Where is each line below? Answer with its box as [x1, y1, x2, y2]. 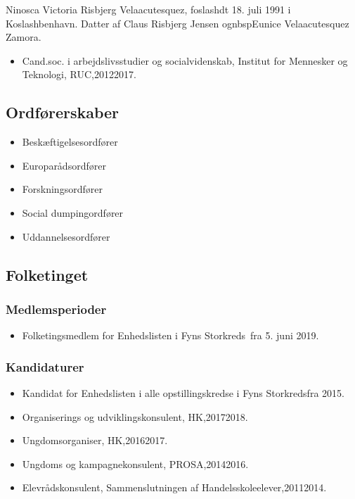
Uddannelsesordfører [22, 229, 110, 244]
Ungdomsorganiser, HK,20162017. [22, 433, 168, 448]
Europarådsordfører [22, 158, 106, 172]
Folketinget [6, 263, 89, 285]
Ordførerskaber [6, 101, 120, 123]
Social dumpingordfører [22, 205, 124, 220]
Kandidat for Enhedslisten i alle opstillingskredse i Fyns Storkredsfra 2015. [22, 385, 344, 400]
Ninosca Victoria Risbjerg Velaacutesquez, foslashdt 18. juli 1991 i [6, 2, 291, 16]
